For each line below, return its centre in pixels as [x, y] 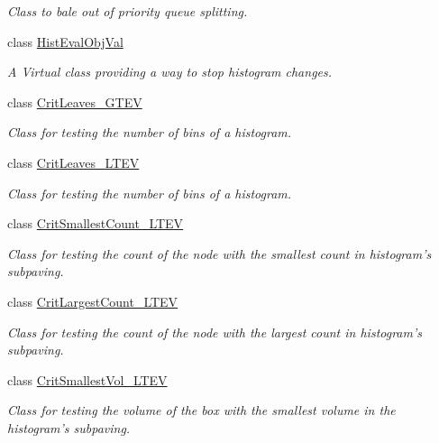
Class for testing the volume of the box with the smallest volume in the [201, 410]
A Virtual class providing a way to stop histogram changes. [170, 72]
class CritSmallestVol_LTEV [87, 379]
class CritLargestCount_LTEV [93, 301]
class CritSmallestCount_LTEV [96, 223]
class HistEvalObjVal [65, 41]
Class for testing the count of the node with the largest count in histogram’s [215, 332]
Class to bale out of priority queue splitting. [128, 11]
